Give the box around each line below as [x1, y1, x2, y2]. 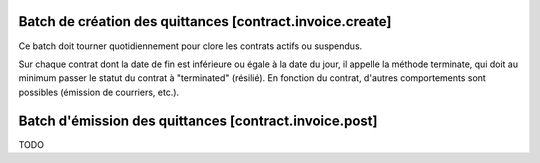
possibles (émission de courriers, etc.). [18, 86, 180, 98]
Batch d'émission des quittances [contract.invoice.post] [18, 112, 378, 129]
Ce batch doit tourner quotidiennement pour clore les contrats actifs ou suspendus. [18, 40, 363, 52]
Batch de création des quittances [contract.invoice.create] [18, 13, 392, 30]
